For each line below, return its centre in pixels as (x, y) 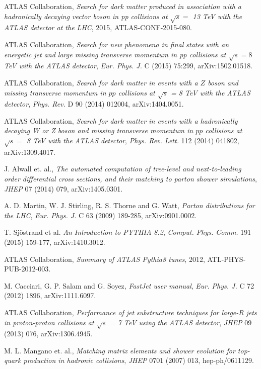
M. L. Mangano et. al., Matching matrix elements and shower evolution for (120, 350)
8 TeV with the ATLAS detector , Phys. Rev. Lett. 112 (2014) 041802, (133, 141)
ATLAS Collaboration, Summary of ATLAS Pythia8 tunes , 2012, (105, 259)
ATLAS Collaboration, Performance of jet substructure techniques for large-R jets (130, 312)
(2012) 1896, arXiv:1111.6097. (50, 295)
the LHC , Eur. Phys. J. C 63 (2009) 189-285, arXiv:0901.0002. (101, 215)
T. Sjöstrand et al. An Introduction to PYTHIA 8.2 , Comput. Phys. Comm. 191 (128, 232)
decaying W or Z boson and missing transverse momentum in (99, 130)
